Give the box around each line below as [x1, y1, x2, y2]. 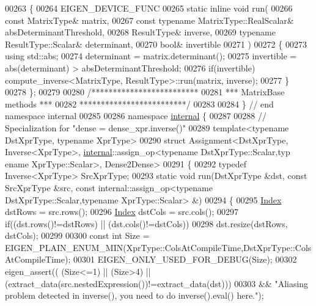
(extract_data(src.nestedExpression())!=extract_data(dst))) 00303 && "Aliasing [5, 277, 309, 290]
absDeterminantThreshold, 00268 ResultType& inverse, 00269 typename [5, 26, 276, 38]
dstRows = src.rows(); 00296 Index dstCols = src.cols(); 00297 [5, 205, 238, 218]
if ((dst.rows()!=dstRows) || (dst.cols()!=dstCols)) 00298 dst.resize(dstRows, [5, 217, 288, 230]
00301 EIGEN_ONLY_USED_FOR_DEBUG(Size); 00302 [73, 253, 297, 266]
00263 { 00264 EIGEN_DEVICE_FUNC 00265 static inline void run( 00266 [5, 2, 293, 14]
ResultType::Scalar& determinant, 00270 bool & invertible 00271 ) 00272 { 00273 [5, 37, 307, 50]
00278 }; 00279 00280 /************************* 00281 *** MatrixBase [5, 86, 285, 98]
